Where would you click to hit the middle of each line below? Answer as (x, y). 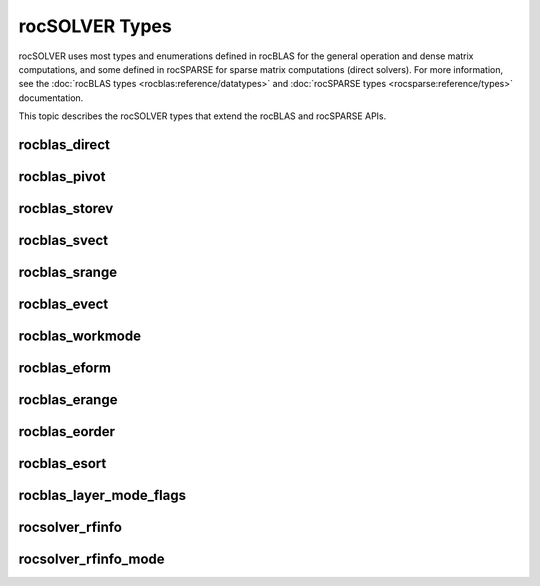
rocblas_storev (66, 208)
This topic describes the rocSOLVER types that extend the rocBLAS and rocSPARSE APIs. (202, 116)
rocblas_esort (62, 463)
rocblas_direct (64, 144)
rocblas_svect (63, 240)
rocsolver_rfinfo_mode (91, 559)
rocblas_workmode (80, 336)
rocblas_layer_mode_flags (102, 495)
